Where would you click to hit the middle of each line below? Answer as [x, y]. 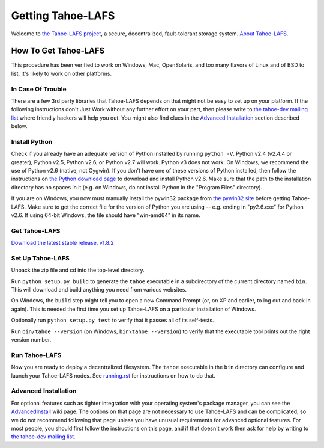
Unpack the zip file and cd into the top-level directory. [78, 270]
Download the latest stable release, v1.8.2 [62, 243]
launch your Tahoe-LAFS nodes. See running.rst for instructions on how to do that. [113, 375]
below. [19, 126]
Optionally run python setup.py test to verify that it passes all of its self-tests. [112, 320]
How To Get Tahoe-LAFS [58, 51]
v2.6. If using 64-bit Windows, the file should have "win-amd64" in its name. [106, 215]
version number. [31, 340]
